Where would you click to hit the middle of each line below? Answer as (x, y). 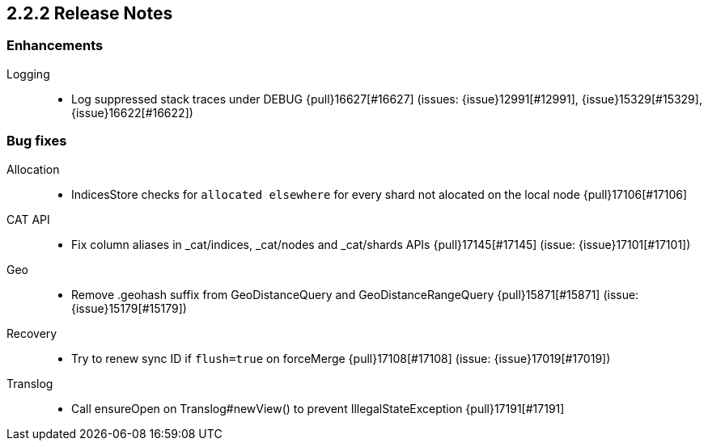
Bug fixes (37, 141)
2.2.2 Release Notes (90, 13)
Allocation (33, 169)
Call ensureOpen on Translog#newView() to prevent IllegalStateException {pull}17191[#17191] (318, 408)
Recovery (32, 333)
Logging (28, 74)
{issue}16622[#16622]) (132, 112)
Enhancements (55, 46)
